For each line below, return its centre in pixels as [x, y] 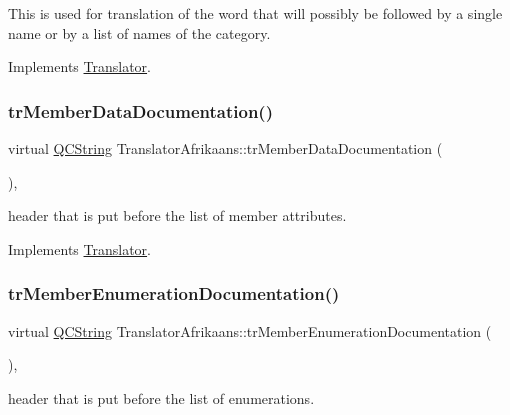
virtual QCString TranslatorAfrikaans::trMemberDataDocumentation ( [225, 148]
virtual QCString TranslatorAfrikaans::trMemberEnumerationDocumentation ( [250, 330]
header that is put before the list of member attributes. [177, 215]
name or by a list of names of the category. [139, 32]
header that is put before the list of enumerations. [161, 397]
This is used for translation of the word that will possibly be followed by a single [255, 13]
